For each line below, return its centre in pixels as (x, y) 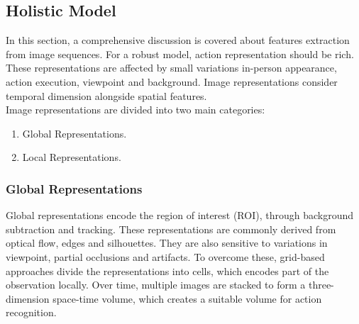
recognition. (31, 312)
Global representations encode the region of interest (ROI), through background (180, 215)
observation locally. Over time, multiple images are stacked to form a (156, 285)
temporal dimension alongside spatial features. (106, 95)
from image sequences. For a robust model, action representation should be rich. (180, 54)
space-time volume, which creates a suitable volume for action (187, 298)
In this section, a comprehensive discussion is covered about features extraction (178, 40)
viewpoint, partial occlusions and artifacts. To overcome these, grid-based (165, 256)
